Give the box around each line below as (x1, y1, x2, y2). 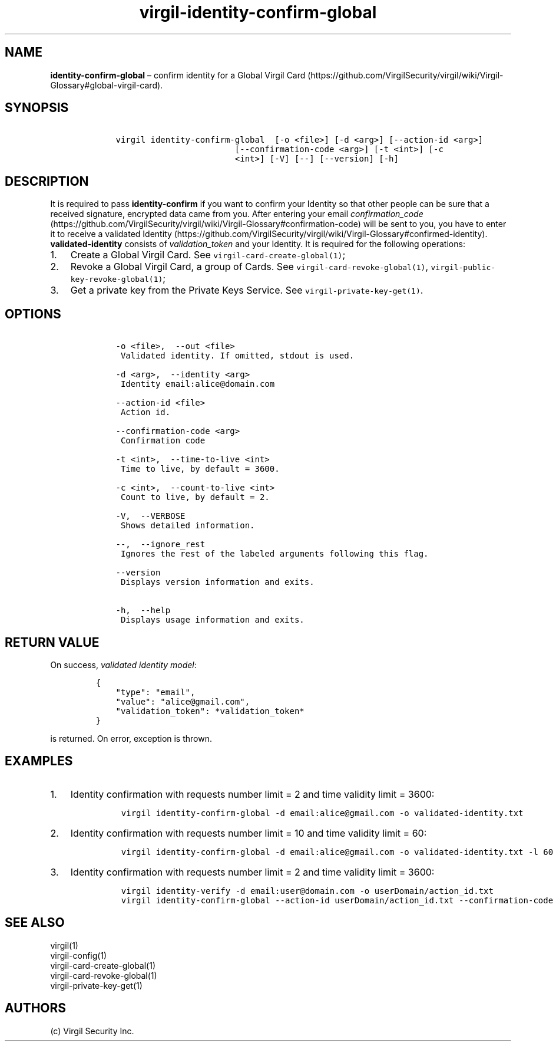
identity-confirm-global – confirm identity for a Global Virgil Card (50, 70, 306, 80)
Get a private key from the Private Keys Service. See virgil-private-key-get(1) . (70, 284, 423, 297)
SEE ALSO (5, 915, 65, 930)
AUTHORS (5, 1001, 67, 1016)
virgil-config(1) (50, 950, 107, 961)
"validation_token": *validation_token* (115, 706, 305, 716)
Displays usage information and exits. (120, 615, 305, 625)
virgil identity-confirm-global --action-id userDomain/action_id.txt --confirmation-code (121, 895, 554, 905)
